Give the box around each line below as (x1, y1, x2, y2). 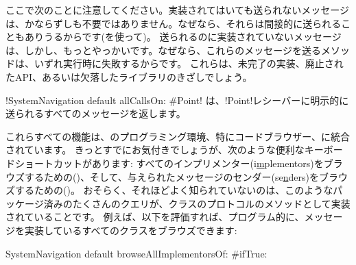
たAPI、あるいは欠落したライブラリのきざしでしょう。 (5, 69, 252, 84)
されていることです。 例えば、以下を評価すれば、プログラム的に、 (5, 210, 305, 224)
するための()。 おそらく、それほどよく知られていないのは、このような (14, 183, 333, 197)
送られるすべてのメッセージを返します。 (5, 106, 186, 121)
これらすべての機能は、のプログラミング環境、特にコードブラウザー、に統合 (5, 129, 351, 143)
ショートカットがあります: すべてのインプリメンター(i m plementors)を (14, 155, 324, 170)
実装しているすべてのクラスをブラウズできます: (24, 223, 237, 237)
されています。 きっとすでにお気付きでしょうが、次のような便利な (5, 142, 305, 157)
